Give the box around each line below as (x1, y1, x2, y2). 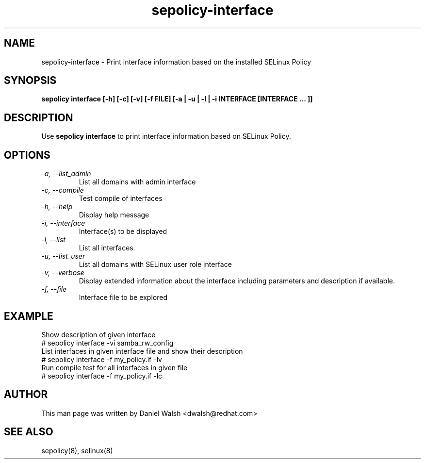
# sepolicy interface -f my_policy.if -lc (41, 371, 163, 380)
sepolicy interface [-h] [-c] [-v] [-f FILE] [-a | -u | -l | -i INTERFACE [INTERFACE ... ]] (41, 95, 313, 103)
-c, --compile (41, 186, 84, 195)
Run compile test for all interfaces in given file (41, 363, 188, 372)
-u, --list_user (41, 252, 85, 261)
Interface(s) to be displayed (79, 227, 167, 236)
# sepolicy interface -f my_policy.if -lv (41, 355, 162, 364)
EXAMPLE (4, 310, 53, 322)
